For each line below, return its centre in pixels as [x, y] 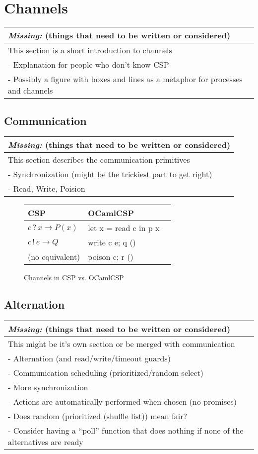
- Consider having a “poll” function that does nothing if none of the [126, 431]
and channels [31, 91]
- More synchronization [48, 387]
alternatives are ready [46, 442]
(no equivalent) [54, 257]
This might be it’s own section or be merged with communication [122, 344]
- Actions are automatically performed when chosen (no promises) [122, 402]
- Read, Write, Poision [47, 189]
